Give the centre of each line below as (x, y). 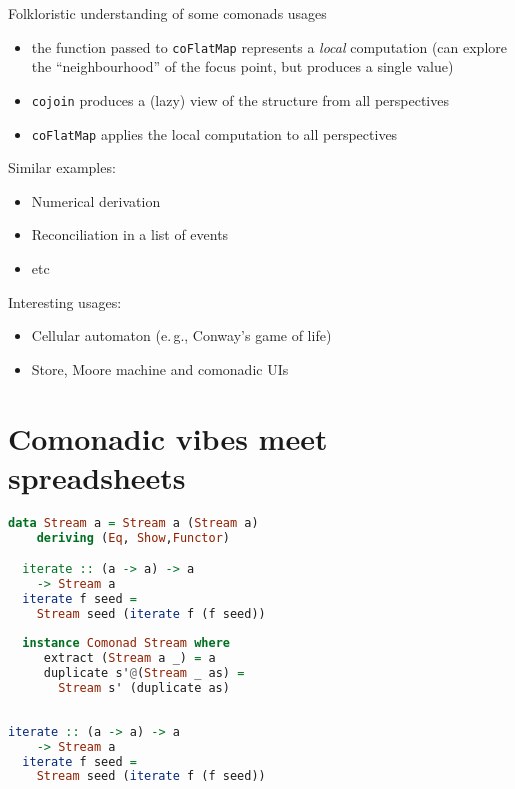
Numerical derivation (96, 200)
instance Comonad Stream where (126, 643)
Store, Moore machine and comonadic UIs (160, 368)
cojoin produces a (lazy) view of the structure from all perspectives (240, 99)
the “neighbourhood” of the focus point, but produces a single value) (242, 66)
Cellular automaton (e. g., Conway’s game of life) (181, 335)
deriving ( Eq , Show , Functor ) (133, 537)
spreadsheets (97, 476)
